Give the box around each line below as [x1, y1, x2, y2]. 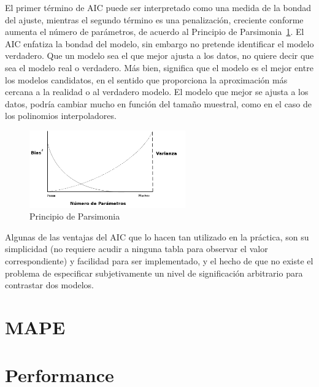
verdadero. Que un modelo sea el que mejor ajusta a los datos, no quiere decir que [5, 49, 314, 62]
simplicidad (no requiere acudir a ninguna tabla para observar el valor [5, 242, 268, 255]
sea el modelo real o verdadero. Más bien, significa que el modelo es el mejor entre [5, 61, 313, 74]
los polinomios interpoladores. [5, 109, 117, 122]
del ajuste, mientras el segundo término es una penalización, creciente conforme [5, 13, 304, 26]
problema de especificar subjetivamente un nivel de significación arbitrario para [5, 266, 303, 279]
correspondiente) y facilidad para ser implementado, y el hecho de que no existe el [5, 255, 313, 267]
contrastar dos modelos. [5, 278, 94, 291]
